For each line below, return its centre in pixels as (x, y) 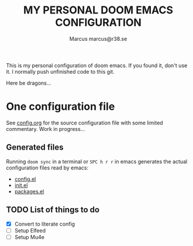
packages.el (29, 191)
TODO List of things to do (53, 210)
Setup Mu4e (30, 237)
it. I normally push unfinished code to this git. (61, 71)
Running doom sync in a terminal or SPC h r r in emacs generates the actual (97, 161)
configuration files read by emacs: (47, 168)
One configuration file (61, 107)
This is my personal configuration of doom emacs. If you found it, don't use (97, 65)
